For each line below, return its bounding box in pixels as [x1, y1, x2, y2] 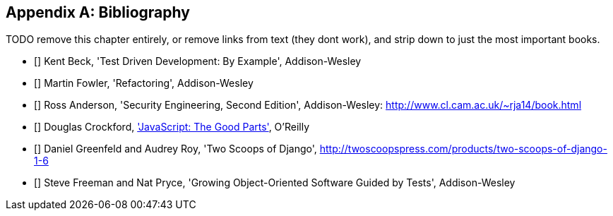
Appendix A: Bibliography [6, 4, 190, 21]
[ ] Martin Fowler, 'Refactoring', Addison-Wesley [34, 77, 254, 90]
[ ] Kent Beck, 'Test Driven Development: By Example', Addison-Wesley [34, 55, 362, 68]
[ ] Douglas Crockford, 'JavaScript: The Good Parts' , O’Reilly [34, 121, 310, 133]
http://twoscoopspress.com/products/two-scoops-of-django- [319, 143, 607, 155]
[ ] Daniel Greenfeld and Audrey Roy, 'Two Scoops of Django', [34, 143, 317, 155]
